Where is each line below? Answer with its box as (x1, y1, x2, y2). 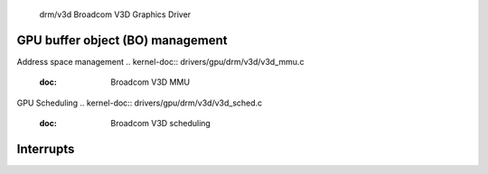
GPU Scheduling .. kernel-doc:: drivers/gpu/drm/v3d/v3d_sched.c (16, 97, 263, 108)
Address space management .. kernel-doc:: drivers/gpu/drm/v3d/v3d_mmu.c (16, 56, 305, 67)
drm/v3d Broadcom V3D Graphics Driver (39, 9, 192, 20)
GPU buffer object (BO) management (16, 32, 228, 48)
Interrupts (16, 141, 75, 157)
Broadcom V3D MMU (110, 77, 190, 87)
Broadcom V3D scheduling (110, 118, 211, 129)
